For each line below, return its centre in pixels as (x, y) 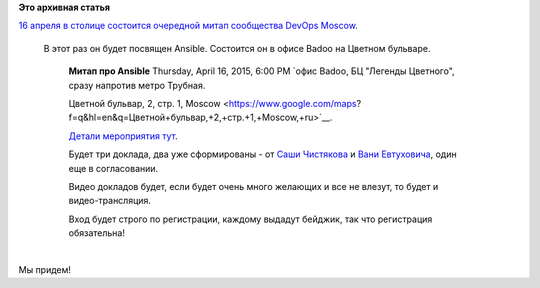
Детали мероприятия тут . (123, 136)
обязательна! (96, 233)
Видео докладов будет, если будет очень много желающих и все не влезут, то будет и (253, 186)
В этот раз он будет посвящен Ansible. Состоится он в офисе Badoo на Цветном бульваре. (237, 48)
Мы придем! (45, 269)
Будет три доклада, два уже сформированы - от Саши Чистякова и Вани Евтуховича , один (262, 154)
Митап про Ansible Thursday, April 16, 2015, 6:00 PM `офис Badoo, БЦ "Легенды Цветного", (261, 71)
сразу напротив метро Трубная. (137, 85)
